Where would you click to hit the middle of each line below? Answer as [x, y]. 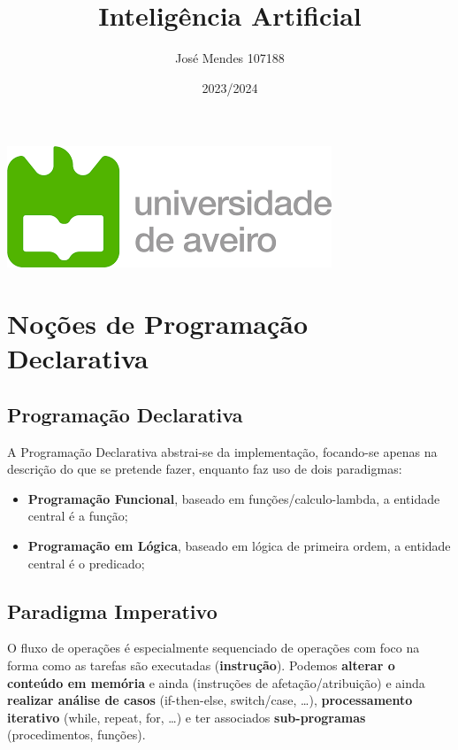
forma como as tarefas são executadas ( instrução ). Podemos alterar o [201, 665]
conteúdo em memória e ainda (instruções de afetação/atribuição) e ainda [216, 682]
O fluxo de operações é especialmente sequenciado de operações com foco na [214, 648]
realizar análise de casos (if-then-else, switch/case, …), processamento [210, 700]
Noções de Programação [158, 324]
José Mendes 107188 [230, 58]
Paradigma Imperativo [112, 611]
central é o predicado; [86, 563]
